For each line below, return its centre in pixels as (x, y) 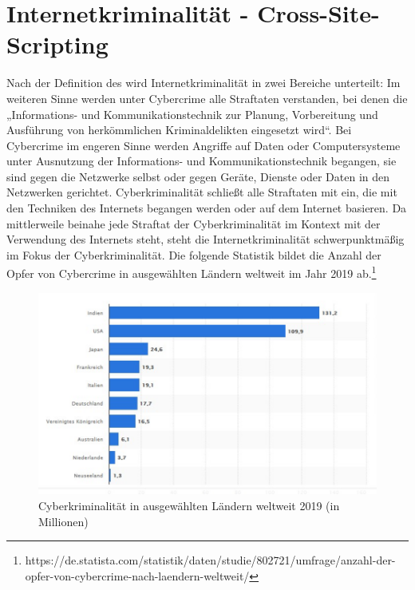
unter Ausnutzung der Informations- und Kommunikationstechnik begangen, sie (202, 161)
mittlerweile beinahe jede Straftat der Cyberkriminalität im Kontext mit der (194, 223)
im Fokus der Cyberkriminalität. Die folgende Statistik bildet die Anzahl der (194, 254)
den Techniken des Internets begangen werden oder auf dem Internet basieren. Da (207, 208)
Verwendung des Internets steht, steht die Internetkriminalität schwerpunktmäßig (206, 239)
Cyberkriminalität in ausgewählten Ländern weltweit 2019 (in (189, 505)
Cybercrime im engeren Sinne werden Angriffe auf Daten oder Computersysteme (204, 145)
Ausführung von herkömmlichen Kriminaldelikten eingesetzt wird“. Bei (179, 130)
